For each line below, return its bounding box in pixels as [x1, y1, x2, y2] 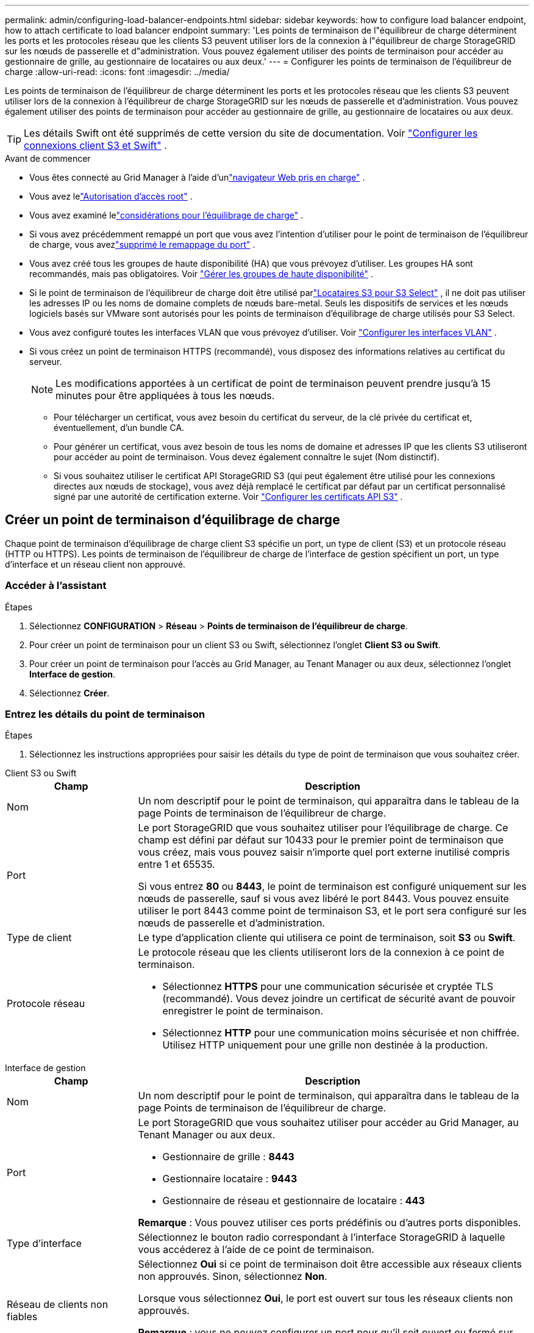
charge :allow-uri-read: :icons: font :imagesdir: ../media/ [5, 67, 230, 77]
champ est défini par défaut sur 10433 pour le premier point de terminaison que [138, 834, 504, 847]
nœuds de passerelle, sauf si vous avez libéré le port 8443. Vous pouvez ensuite [138, 892, 509, 905]
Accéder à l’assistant [5, 579, 107, 592]
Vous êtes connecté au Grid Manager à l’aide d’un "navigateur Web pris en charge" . [29, 172, 365, 182]
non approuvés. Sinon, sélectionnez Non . [138, 1270, 327, 1283]
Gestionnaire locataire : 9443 [162, 1172, 297, 1185]
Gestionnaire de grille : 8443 [162, 1151, 294, 1163]
